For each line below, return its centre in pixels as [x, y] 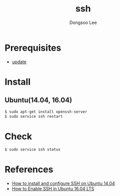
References [29, 170]
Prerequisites [33, 48]
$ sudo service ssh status [33, 150]
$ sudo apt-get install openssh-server [46, 112]
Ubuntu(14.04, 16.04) [39, 100]
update [19, 62]
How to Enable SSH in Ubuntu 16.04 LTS [53, 189]
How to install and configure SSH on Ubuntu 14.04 [63, 184]
